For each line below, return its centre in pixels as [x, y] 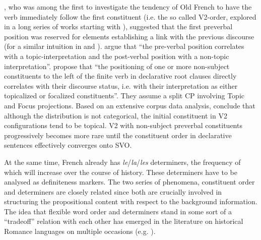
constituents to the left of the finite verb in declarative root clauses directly [120, 76]
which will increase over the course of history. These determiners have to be [121, 172]
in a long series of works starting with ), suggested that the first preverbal [118, 26]
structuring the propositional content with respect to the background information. [131, 201]
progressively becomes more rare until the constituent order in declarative [118, 135]
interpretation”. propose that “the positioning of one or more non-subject [117, 66]
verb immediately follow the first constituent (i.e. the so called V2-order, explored [130, 16]
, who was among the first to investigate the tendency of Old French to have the [128, 7]
